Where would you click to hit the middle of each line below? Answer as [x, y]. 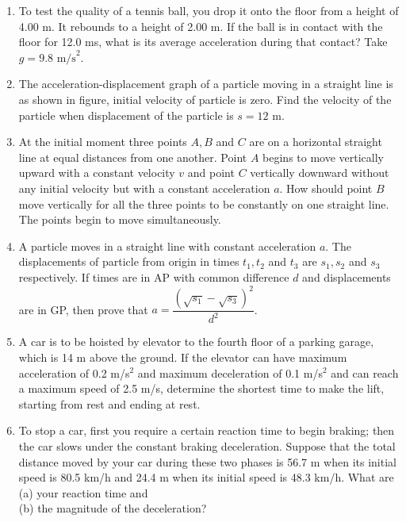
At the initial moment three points [103, 142]
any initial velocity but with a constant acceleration [144, 188]
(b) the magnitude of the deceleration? [113, 508]
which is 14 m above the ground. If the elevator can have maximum [183, 357]
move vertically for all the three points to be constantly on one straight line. [204, 203]
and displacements [347, 276]
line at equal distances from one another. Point [133, 157]
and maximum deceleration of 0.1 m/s [230, 372]
